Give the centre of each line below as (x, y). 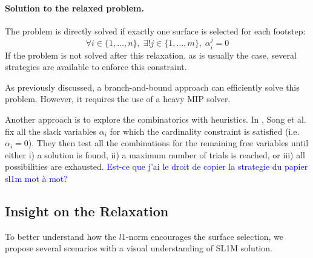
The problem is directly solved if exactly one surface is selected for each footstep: (155, 31)
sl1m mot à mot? (36, 178)
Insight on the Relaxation (87, 211)
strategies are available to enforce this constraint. (96, 67)
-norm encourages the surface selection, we (205, 236)
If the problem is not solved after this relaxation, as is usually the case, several (151, 55)
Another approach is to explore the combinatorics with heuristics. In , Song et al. (156, 119)
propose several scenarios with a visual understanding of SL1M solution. (139, 248)
